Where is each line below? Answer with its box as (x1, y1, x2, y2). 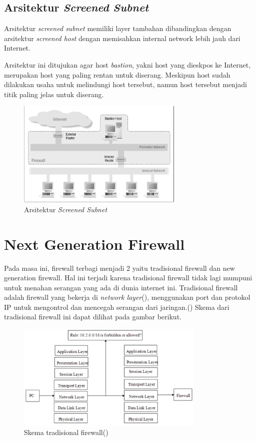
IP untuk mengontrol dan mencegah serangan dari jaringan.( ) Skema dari (4, 301, 229, 312)
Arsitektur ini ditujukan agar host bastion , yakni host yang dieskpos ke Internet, (4, 59, 251, 70)
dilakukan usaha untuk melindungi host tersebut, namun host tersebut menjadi (4, 79, 247, 90)
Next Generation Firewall (4, 233, 185, 254)
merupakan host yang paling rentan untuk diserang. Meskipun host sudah (4, 69, 230, 80)
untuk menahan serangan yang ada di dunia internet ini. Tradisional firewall (4, 282, 238, 292)
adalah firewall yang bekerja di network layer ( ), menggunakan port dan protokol (4, 292, 250, 302)
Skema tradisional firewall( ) (24, 427, 108, 437)
